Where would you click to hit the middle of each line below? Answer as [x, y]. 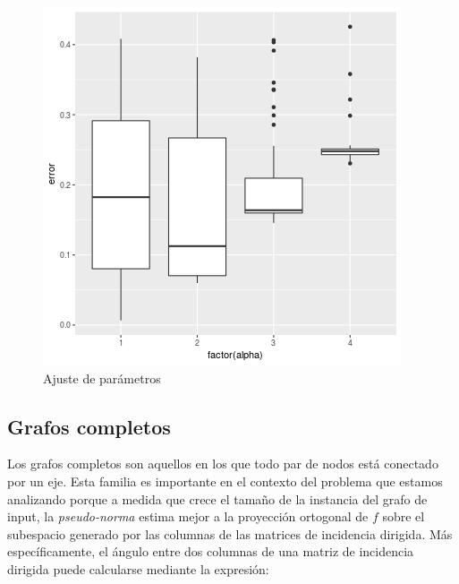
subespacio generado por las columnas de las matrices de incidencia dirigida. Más [230, 533]
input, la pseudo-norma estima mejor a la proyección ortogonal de [188, 516]
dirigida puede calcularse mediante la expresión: [138, 568]
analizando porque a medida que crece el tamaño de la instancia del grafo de [217, 498]
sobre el [404, 516]
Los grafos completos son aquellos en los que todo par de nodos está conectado [223, 464]
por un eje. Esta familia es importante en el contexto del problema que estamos [225, 481]
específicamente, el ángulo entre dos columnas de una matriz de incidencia [211, 551]
